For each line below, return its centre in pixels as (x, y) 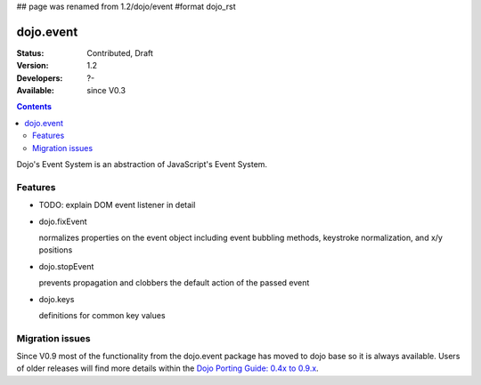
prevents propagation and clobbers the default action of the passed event (174, 283)
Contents (34, 107)
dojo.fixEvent (63, 221)
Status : (30, 52)
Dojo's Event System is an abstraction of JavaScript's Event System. (142, 164)
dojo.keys (57, 299)
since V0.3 (106, 91)
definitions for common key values (102, 315)
